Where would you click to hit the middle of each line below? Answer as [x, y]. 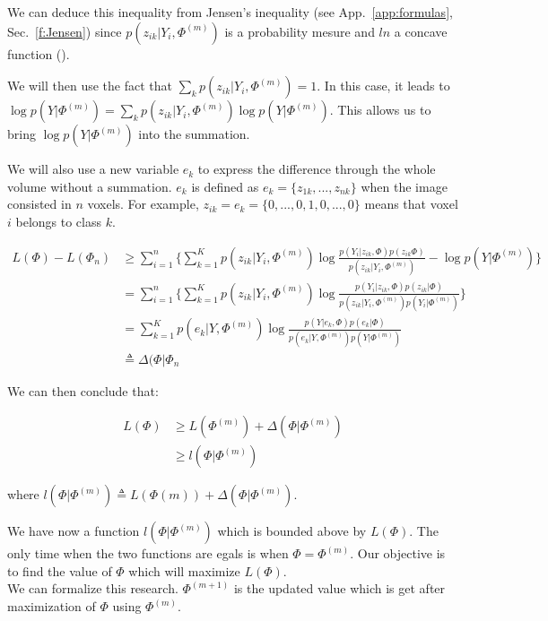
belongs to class [58, 221]
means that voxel [411, 204]
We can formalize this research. [93, 588]
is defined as [225, 186]
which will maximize [184, 570]
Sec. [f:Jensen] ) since [65, 31]
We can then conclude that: [83, 390]
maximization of [52, 606]
